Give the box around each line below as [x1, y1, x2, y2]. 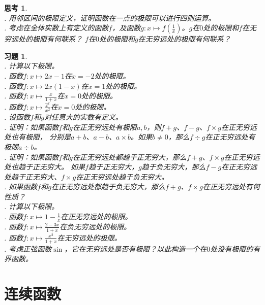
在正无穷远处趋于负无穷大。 [76, 171, 169, 182]
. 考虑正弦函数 [4, 243, 52, 254]
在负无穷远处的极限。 [60, 221, 131, 231]
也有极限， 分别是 [11, 131, 71, 142]
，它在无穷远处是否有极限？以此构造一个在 [64, 243, 207, 254]
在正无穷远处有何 [202, 181, 260, 192]
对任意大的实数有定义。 [44, 112, 123, 122]
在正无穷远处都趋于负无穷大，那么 [51, 181, 165, 192]
